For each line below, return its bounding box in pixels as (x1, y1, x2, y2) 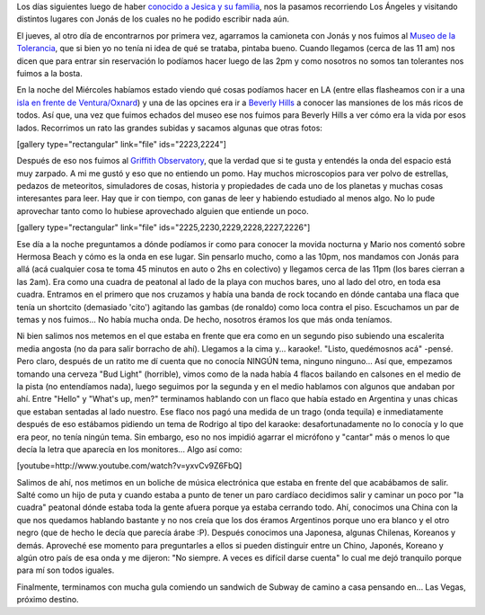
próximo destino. (16, 594, 80, 605)
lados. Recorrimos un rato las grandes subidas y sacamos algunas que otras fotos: (16, 122, 323, 133)
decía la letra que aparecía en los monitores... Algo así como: (16, 443, 242, 454)
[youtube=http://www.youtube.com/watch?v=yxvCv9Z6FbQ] (16, 460, 242, 471)
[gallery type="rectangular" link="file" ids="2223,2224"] (16, 138, 226, 149)
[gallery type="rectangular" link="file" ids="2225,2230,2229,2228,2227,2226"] (16, 222, 311, 233)
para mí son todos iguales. (16, 565, 115, 575)
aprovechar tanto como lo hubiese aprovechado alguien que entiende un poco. (16, 205, 309, 216)
